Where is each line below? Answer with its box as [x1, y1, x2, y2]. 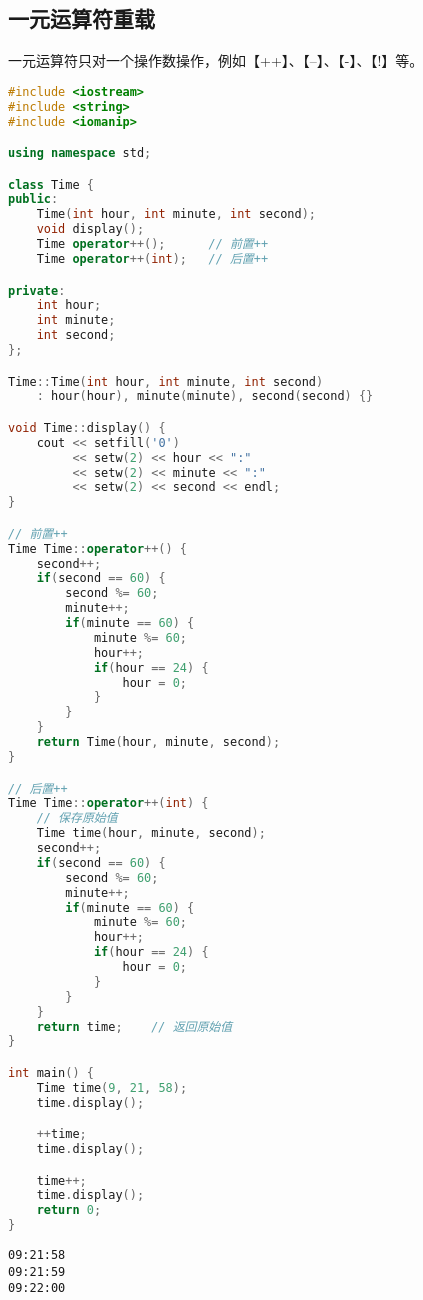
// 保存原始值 [36, 811, 118, 826]
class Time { [8, 177, 94, 192]
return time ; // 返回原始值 [36, 1019, 233, 1034]
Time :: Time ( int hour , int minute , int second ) [8, 374, 324, 389]
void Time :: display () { [8, 420, 166, 435]
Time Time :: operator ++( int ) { [8, 796, 209, 811]
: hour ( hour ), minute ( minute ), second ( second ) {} [36, 389, 374, 404]
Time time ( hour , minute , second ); [36, 826, 266, 841]
